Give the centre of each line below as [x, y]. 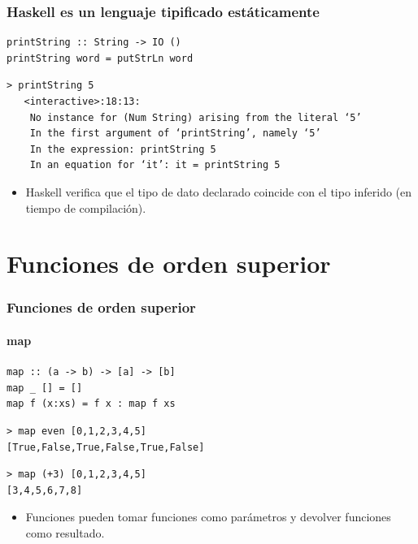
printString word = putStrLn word [100, 58]
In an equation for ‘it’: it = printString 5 [155, 165]
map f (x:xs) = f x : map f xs [91, 404]
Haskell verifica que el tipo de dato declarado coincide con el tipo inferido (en [219, 191]
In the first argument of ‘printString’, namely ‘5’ [175, 134]
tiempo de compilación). [86, 207]
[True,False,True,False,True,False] [106, 447]
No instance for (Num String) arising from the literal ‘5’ [196, 117]
